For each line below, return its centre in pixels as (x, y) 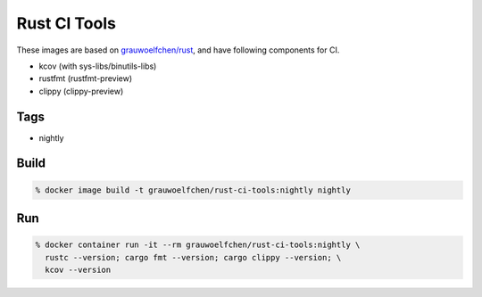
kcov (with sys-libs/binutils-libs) (98, 66)
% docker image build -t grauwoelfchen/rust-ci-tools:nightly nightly (193, 190)
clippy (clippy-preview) (81, 91)
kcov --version (78, 270)
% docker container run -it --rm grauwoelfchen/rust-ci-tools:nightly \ (198, 245)
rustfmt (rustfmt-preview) (86, 78)
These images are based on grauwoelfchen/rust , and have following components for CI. (178, 50)
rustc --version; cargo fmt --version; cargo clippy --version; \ (193, 257)
